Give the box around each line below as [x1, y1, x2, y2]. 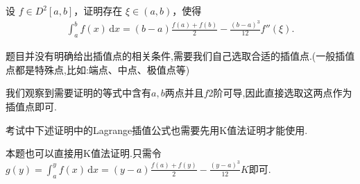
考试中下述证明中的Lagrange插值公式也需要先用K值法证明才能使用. [6, 122, 308, 137]
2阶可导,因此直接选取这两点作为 [208, 85, 352, 100]
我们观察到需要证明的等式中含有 [6, 85, 151, 100]
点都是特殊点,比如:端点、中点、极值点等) [6, 62, 190, 76]
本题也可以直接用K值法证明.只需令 [6, 146, 162, 160]
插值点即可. [6, 99, 57, 114]
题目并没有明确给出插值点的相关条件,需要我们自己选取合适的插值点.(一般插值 [6, 49, 355, 63]
